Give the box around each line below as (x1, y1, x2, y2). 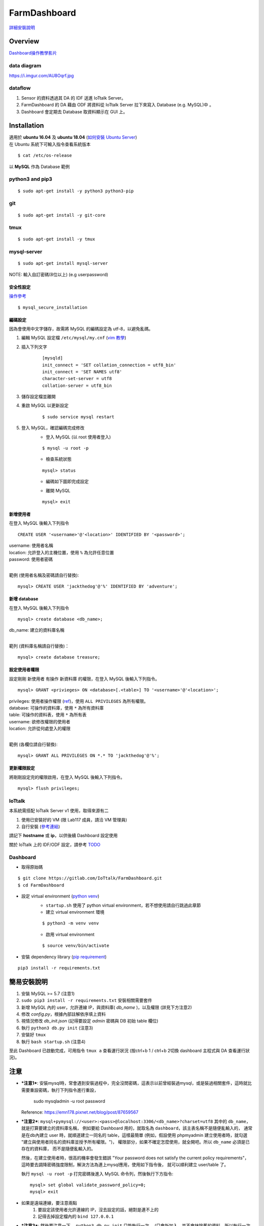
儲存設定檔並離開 (21, 394, 56, 400)
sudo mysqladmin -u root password (33, 1098, 105, 1104)
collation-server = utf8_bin (42, 383, 112, 388)
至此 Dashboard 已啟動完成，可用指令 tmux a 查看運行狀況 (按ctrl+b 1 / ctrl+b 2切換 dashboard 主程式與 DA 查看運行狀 (9, 1047, 250, 1053)
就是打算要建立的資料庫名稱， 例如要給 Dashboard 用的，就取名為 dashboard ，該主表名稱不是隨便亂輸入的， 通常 (21, 1125, 253, 1131)
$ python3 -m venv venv (42, 920, 99, 926)
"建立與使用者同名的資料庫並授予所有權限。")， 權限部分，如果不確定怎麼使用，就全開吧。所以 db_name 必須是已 (21, 1139, 250, 1145)
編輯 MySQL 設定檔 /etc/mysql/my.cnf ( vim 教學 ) (21, 335, 127, 341)
